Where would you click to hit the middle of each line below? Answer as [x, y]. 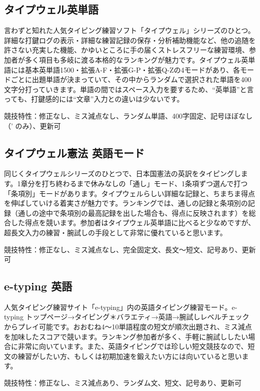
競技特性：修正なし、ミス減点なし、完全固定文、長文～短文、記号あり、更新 [130, 249]
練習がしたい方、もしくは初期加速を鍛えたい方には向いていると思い [130, 356]
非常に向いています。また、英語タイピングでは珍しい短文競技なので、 [133, 346]
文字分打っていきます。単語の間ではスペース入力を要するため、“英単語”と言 [129, 89]
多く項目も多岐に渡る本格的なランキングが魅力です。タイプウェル [133, 59]
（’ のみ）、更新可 [32, 125]
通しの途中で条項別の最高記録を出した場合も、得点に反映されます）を [133, 213]
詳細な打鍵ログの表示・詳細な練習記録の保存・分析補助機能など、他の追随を [130, 40]
